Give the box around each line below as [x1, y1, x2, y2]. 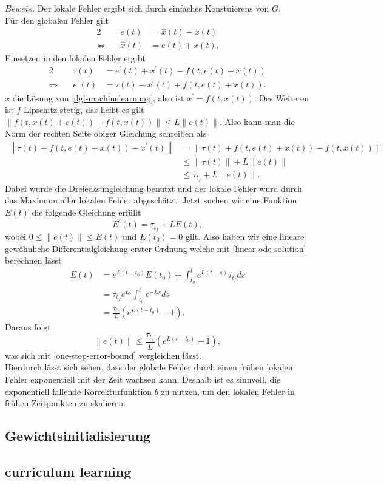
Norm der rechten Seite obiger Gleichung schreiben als [5, 127, 207, 140]
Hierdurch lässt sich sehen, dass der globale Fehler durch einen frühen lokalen [5, 361, 293, 373]
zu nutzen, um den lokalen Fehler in [161, 384, 295, 397]
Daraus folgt [5, 321, 51, 333]
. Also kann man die [219, 115, 295, 128]
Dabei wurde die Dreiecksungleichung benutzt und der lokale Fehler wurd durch [5, 182, 302, 194]
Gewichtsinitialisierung [5, 426, 151, 445]
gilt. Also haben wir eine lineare [185, 230, 305, 242]
